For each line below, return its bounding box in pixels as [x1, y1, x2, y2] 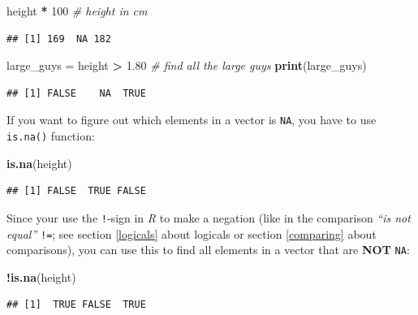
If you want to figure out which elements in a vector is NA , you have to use [6, 111, 377, 128]
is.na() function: [6, 127, 95, 145]
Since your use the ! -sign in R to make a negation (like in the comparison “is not [6, 209, 411, 226]
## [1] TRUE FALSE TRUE [6, 299, 146, 311]
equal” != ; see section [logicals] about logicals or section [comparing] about [6, 225, 377, 242]
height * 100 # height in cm [6, 2, 148, 19]
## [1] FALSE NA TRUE [6, 87, 146, 99]
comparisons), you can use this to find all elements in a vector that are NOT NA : [6, 241, 410, 258]
